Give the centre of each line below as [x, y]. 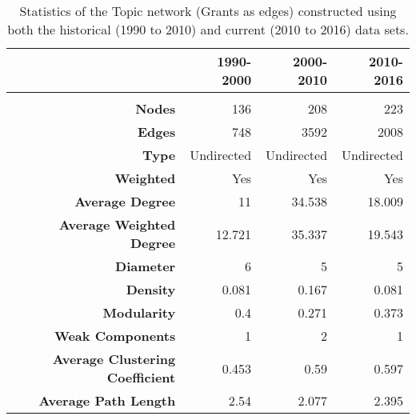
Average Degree [125, 201]
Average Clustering [114, 359]
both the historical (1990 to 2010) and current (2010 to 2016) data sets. [208, 29]
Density [151, 289]
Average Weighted [117, 224]
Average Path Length [107, 400]
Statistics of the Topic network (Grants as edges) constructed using [208, 11]
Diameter [146, 266]
